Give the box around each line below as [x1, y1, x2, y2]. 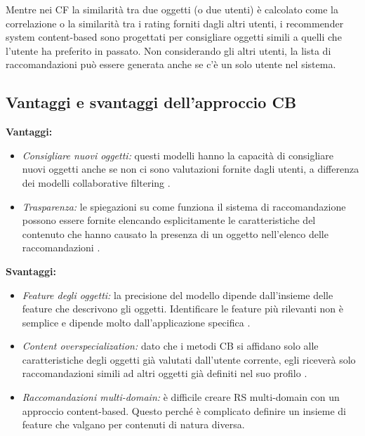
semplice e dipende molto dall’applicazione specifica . [22, 315, 251, 329]
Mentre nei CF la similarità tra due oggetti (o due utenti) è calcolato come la [6, 2, 339, 16]
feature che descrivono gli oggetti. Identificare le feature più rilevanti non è [22, 301, 344, 316]
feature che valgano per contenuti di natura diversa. [22, 417, 245, 432]
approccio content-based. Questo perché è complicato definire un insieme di [22, 403, 346, 418]
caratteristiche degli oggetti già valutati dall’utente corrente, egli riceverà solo [22, 352, 356, 366]
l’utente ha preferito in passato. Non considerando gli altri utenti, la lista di [6, 43, 331, 58]
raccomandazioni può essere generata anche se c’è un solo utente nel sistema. [6, 57, 336, 72]
